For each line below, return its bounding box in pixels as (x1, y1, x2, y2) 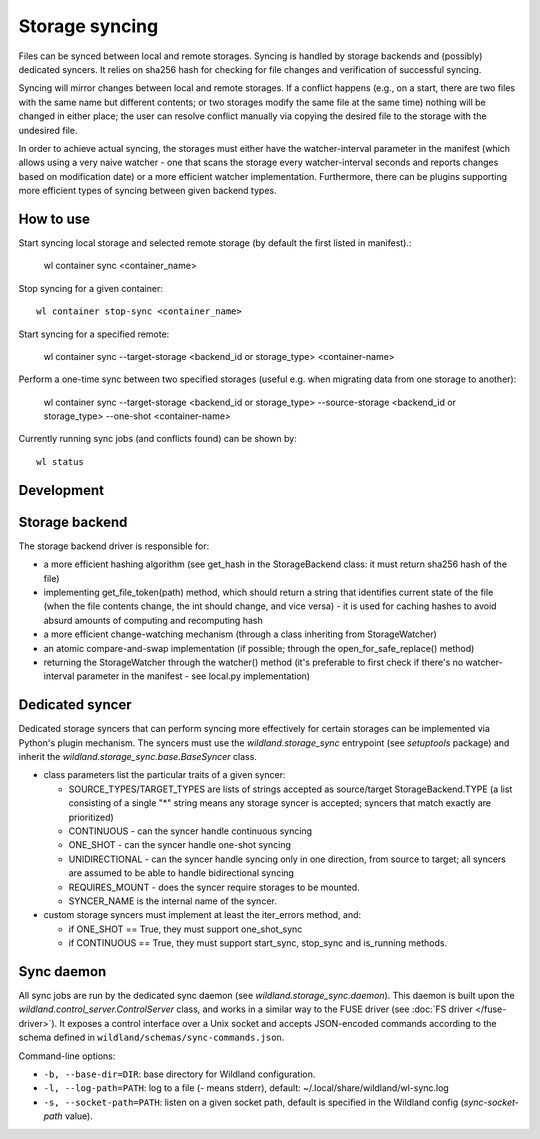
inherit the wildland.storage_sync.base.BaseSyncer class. (18, 751, 257, 762)
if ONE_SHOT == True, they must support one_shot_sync (68, 923, 303, 935)
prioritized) (68, 811, 114, 823)
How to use (18, 210, 90, 227)
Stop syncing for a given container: (18, 282, 164, 294)
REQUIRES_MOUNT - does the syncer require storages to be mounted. (68, 881, 360, 893)
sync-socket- (463, 1096, 520, 1108)
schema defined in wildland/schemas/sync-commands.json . (18, 1031, 285, 1044)
